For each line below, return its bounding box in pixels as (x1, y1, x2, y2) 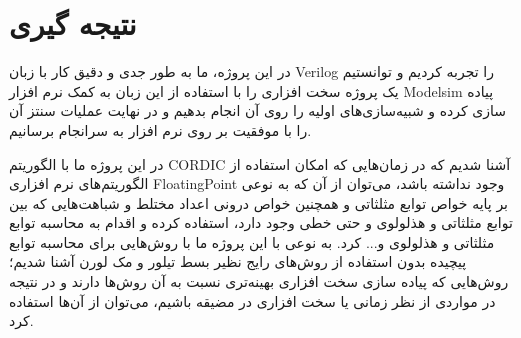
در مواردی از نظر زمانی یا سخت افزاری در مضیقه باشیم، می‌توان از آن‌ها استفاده (9, 290, 496, 311)
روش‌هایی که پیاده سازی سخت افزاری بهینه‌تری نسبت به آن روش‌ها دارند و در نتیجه (9, 271, 509, 292)
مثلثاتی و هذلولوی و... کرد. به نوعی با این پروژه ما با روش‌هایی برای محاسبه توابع (9, 231, 495, 252)
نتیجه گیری (9, 3, 137, 44)
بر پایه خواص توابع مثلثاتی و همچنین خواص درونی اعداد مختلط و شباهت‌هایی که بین (9, 192, 509, 213)
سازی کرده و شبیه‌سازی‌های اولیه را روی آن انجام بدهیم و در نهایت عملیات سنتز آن (9, 100, 507, 121)
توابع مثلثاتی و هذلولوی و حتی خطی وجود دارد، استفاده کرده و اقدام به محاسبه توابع (9, 212, 513, 233)
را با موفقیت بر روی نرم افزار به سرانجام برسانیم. (9, 119, 312, 140)
